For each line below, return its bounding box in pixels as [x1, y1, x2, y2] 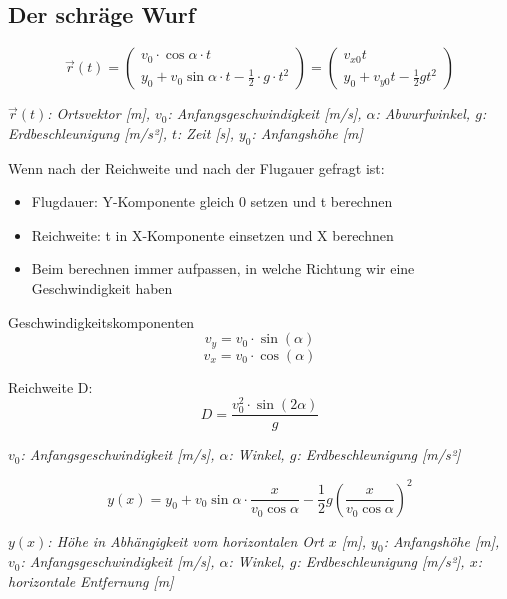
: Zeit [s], [177, 122, 234, 143]
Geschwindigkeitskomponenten [8, 311, 195, 332]
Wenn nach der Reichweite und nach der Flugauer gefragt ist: [8, 157, 385, 178]
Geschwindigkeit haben [31, 277, 173, 298]
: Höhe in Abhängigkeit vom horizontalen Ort [47, 530, 324, 551]
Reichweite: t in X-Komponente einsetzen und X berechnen [31, 224, 394, 245]
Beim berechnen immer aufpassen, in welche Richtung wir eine [31, 258, 415, 279]
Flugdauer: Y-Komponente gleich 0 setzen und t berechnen [31, 191, 393, 212]
